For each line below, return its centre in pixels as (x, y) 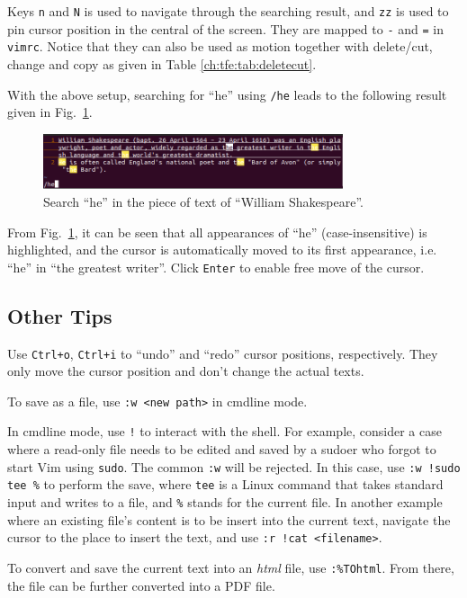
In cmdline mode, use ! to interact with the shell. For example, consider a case (225, 431)
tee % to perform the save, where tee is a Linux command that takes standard (225, 484)
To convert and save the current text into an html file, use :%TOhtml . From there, (231, 567)
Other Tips (60, 315)
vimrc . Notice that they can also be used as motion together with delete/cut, (220, 46)
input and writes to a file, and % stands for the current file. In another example (225, 502)
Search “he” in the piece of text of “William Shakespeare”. (203, 201)
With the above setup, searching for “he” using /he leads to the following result (227, 94)
